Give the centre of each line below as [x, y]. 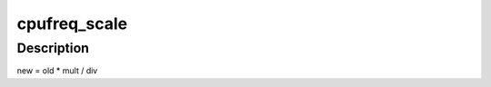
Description [53, 48]
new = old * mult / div [57, 71]
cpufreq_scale [72, 24]
